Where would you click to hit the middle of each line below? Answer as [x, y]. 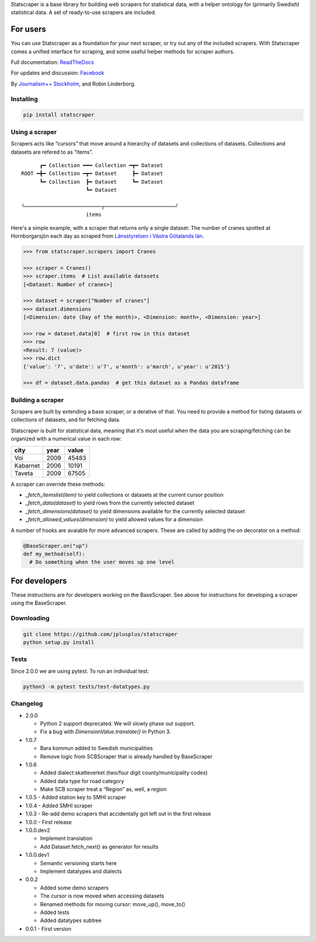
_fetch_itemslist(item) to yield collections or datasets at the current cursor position [124, 494]
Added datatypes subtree [71, 920]
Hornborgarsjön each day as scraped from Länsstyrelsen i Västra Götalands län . [107, 236]
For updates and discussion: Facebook [58, 73]
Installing [24, 99]
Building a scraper [37, 400]
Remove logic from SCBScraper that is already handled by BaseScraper [126, 756]
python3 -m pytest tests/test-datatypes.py [87, 687]
